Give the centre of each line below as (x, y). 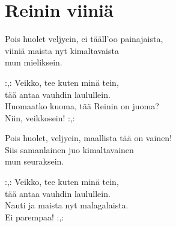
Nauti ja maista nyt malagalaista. (67, 205)
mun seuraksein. (35, 161)
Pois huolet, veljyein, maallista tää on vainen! (89, 138)
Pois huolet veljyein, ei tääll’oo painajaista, (84, 39)
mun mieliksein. (34, 62)
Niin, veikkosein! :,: (40, 117)
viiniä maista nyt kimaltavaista (62, 50)
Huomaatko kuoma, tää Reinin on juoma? (82, 106)
